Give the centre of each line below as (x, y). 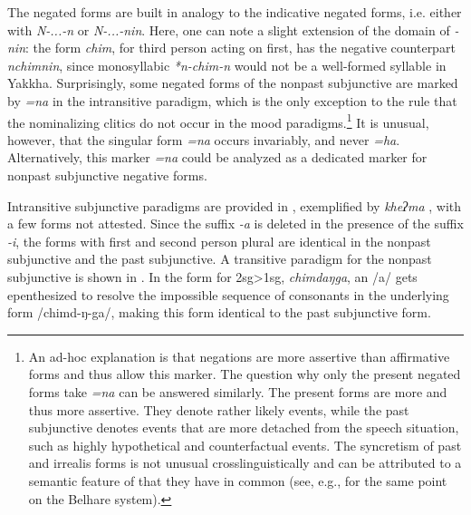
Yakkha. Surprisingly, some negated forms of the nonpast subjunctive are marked (233, 83)
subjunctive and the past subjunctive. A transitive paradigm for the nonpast (220, 259)
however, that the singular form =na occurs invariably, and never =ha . (204, 139)
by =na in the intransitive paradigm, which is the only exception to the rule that (232, 100)
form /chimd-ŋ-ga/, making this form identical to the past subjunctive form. (219, 312)
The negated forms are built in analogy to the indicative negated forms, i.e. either (235, 12)
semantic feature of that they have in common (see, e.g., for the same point (238, 480)
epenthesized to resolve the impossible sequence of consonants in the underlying (228, 294)
